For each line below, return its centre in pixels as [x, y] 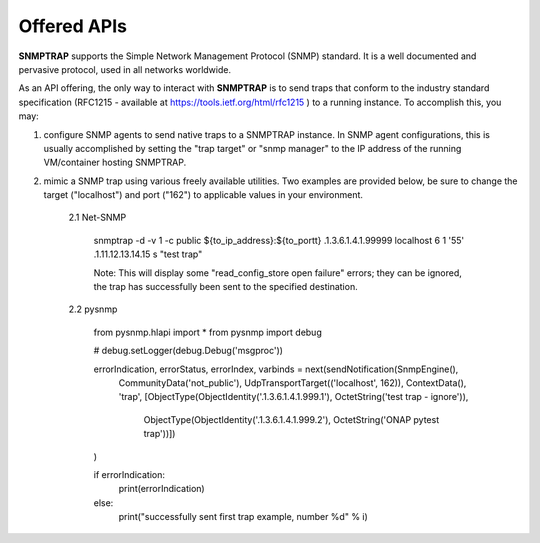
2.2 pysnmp [93, 309]
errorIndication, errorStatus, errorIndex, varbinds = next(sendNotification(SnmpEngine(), [276, 369]
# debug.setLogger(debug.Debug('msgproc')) [188, 351]
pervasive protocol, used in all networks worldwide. [125, 69]
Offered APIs [73, 26]
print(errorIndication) [161, 489]
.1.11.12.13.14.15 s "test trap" [148, 254]
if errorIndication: [129, 474]
